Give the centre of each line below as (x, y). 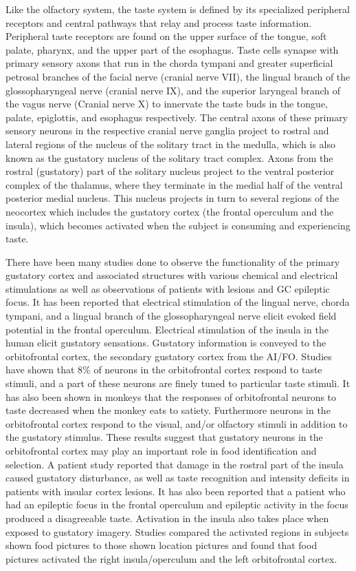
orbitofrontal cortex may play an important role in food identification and (161, 450)
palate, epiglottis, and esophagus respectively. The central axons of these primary (177, 117)
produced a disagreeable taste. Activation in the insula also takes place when (167, 518)
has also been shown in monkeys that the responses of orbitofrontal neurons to (171, 396)
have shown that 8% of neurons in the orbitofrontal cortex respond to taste (164, 370)
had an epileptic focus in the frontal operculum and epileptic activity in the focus (177, 505)
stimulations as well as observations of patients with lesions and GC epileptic (168, 288)
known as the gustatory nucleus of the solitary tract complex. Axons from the (169, 157)
